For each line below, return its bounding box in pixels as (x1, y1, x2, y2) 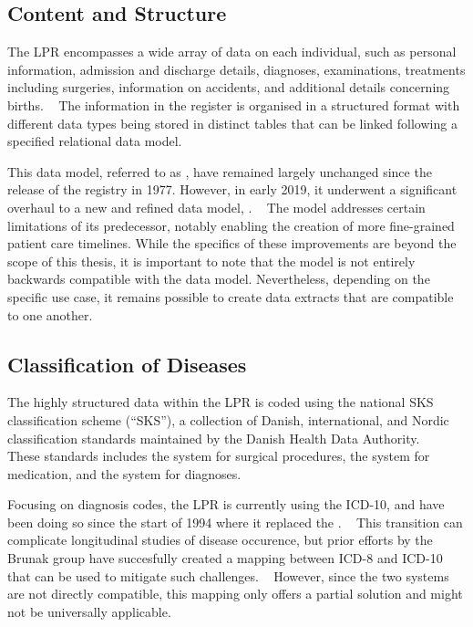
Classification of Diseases (7, 350, 247, 378)
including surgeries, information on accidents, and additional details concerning (7, 78, 450, 97)
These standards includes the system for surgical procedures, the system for (7, 446, 430, 465)
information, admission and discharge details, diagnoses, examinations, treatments (7, 59, 466, 78)
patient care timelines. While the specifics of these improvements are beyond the (7, 234, 457, 253)
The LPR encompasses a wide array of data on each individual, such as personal (7, 42, 457, 61)
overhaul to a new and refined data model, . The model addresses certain (7, 197, 426, 216)
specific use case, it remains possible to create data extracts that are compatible (7, 287, 454, 306)
